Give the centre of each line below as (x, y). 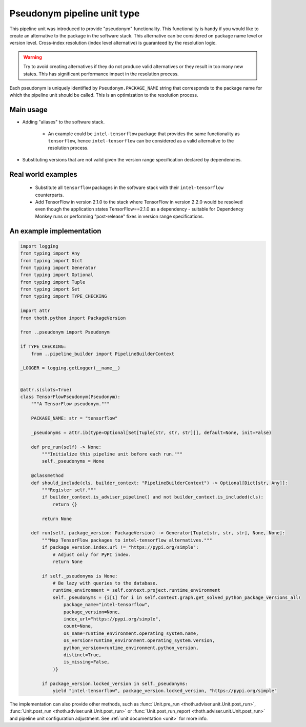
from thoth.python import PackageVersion (73, 318)
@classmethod (47, 476)
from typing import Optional (57, 275)
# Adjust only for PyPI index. (92, 554)
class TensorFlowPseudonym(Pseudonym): (70, 397)
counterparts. (49, 195)
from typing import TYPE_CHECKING (64, 296)
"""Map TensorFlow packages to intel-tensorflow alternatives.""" (127, 540)
